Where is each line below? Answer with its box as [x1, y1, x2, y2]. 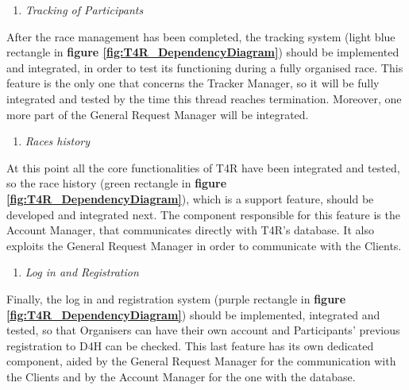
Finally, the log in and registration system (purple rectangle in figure [6, 290, 346, 307]
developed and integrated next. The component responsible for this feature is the [6, 206, 400, 222]
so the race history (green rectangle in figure [6, 175, 227, 191]
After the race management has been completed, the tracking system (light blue [6, 28, 395, 44]
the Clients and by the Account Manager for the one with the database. [6, 368, 356, 384]
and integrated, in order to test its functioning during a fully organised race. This [6, 59, 403, 75]
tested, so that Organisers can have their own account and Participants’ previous [6, 322, 400, 338]
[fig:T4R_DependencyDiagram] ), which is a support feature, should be [6, 190, 374, 207]
